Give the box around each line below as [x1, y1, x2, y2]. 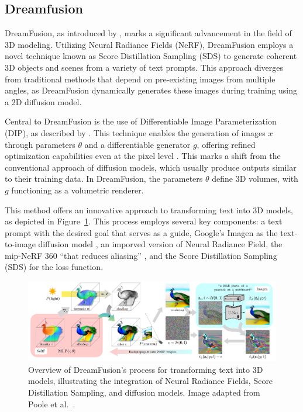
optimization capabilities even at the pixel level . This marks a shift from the [5, 150, 281, 162]
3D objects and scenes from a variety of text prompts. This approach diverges [5, 61, 284, 73]
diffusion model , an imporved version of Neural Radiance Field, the [38, 238, 283, 250]
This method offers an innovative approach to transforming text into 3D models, [5, 203, 293, 216]
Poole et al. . [28, 397, 75, 410]
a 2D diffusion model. [5, 95, 82, 108]
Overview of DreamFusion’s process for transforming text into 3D [28, 363, 263, 375]
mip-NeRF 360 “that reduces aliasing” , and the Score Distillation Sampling [5, 249, 277, 261]
